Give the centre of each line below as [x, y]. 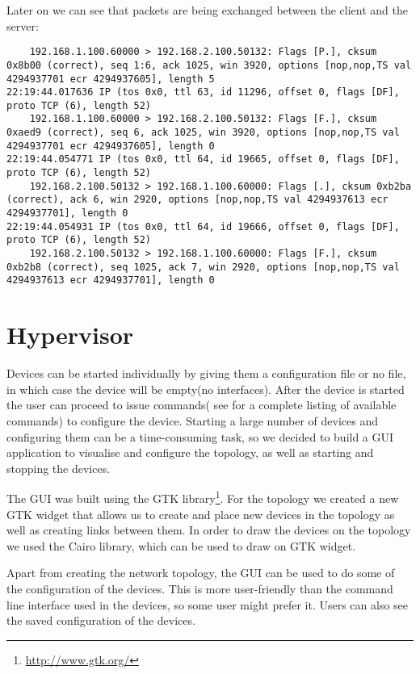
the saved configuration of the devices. [101, 620]
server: [23, 25]
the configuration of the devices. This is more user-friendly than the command [200, 588]
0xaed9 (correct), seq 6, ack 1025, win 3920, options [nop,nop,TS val [203, 133]
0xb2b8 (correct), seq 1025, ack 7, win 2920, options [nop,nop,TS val [203, 267]
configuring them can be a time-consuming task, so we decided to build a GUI [200, 436]
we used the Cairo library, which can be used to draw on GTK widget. [181, 545]
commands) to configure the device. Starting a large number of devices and [192, 420]
